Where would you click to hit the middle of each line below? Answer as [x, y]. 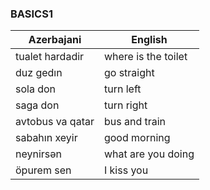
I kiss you [126, 170]
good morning [137, 138]
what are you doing [149, 154]
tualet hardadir [50, 57]
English [149, 40]
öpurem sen [43, 170]
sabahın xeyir [46, 138]
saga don [37, 105]
